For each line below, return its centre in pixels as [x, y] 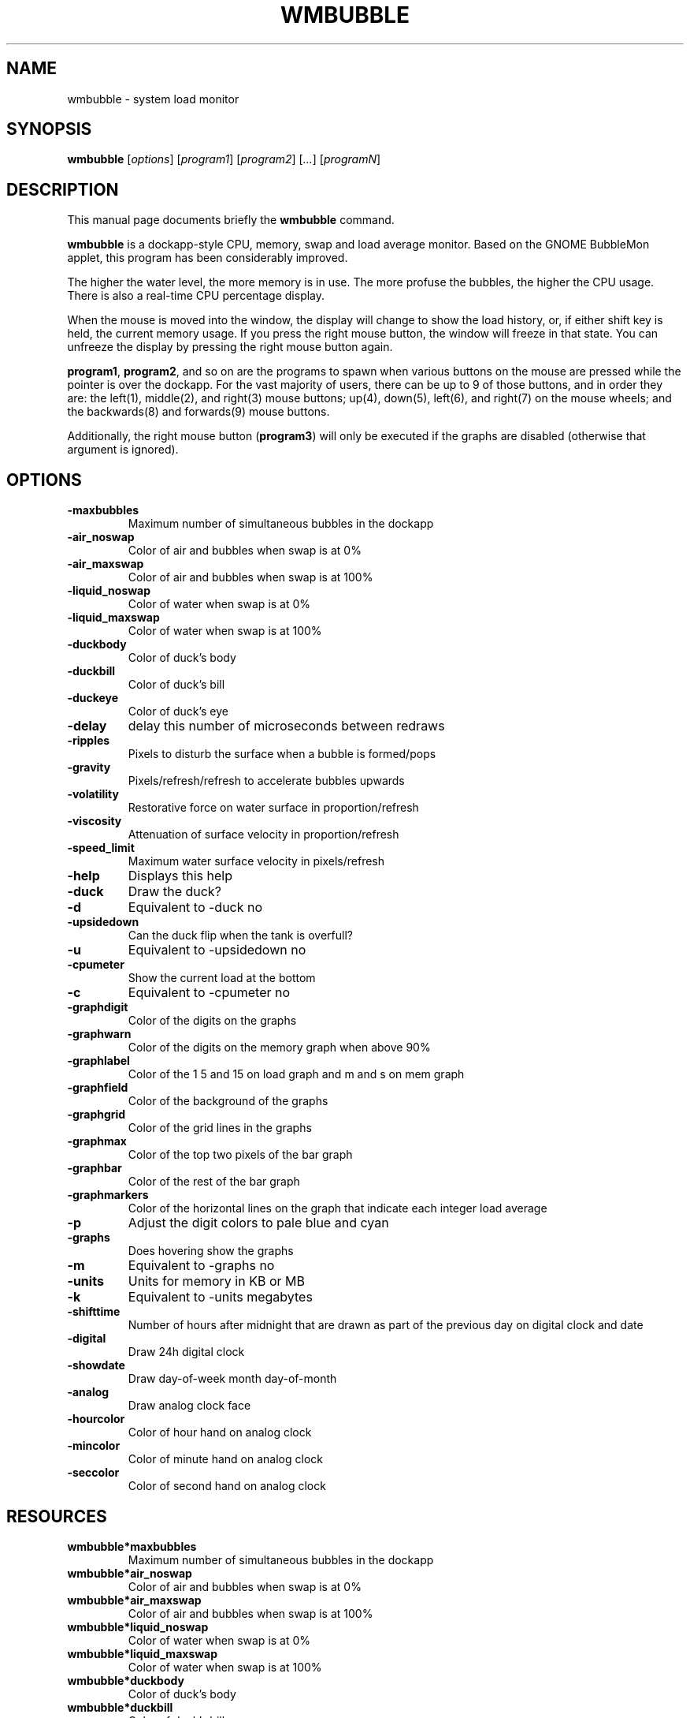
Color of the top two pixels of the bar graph [240, 1155]
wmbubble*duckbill [120, 1707]
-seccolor [93, 1473]
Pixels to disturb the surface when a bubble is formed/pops [282, 754]
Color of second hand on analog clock [227, 1486]
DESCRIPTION [63, 189]
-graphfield [98, 1088]
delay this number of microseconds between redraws [286, 726]
